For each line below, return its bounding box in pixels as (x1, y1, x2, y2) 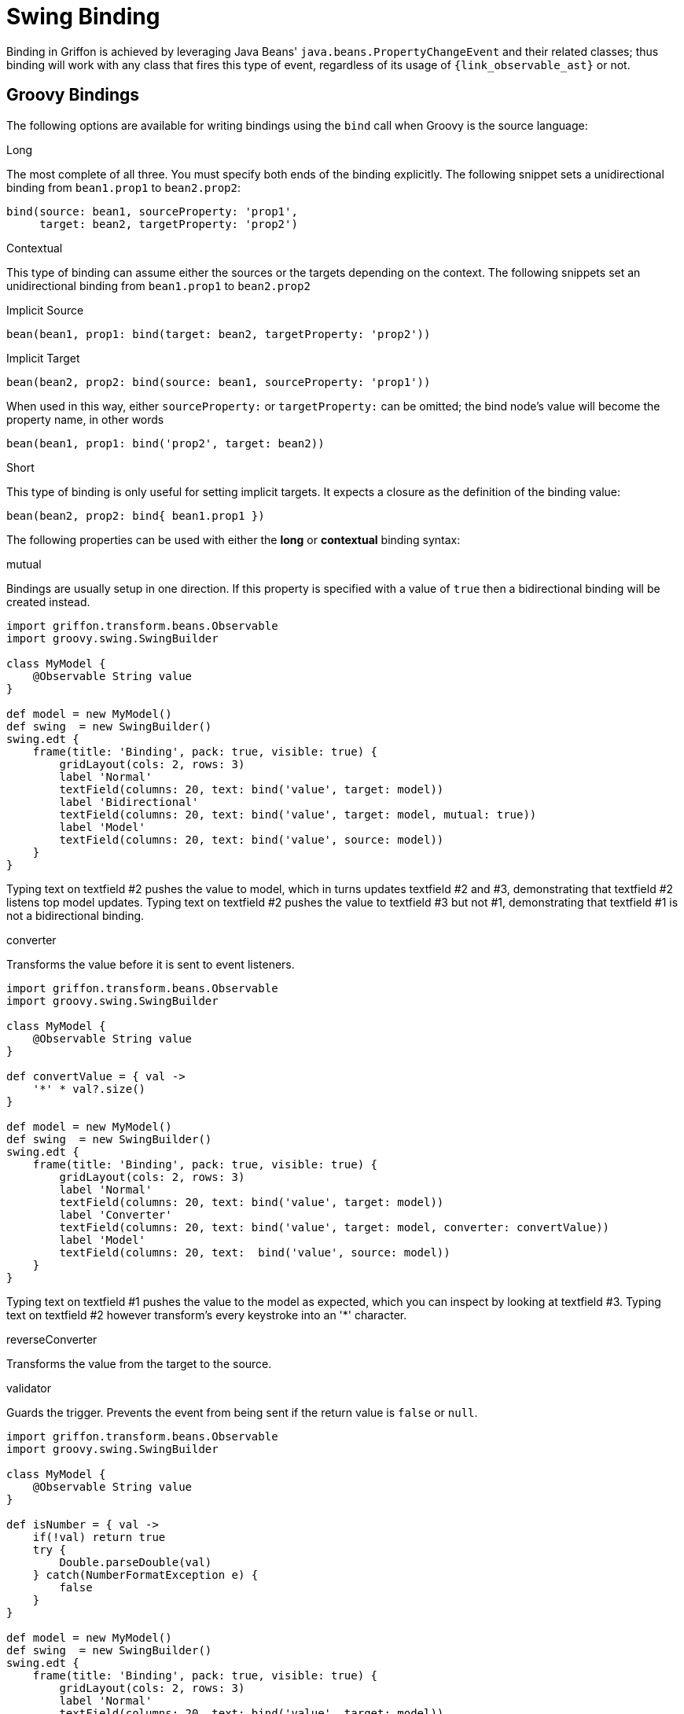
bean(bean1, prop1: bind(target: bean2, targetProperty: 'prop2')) (6, 327, 431, 340)
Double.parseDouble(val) (59, 1555, 212, 1569)
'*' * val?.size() (32, 1082, 146, 1095)
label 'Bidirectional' (59, 795, 199, 808)
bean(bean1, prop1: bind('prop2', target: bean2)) (6, 436, 325, 450)
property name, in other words (6, 412, 164, 426)
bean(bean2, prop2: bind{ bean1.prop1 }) (6, 509, 265, 522)
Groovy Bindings (6, 85, 140, 105)
